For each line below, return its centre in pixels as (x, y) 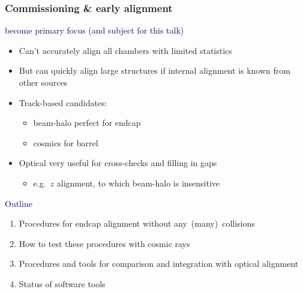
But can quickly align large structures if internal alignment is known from (154, 70)
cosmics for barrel (66, 142)
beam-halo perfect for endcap (87, 123)
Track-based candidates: (63, 102)
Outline (19, 203)
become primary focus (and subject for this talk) (94, 30)
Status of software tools (62, 283)
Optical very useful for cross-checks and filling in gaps (118, 163)
